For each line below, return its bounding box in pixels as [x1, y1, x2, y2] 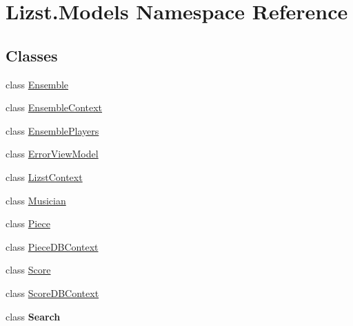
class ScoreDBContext [6, 285, 99, 300]
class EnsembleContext [6, 100, 103, 115]
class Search [6, 309, 61, 323]
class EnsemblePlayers [6, 123, 99, 137]
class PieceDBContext [6, 239, 99, 253]
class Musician [6, 193, 66, 207]
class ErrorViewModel [6, 146, 99, 161]
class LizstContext [6, 169, 83, 184]
